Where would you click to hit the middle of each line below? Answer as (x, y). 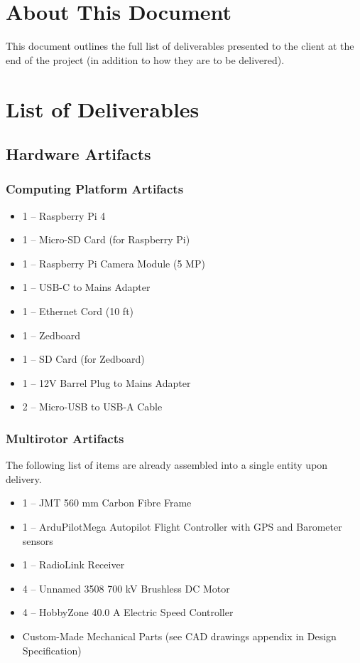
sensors (38, 540)
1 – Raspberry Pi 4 (64, 215)
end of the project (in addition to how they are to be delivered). (145, 59)
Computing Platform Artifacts (95, 189)
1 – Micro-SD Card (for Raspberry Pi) (106, 239)
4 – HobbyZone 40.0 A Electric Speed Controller (128, 612)
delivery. (24, 478)
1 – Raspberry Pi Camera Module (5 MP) (114, 263)
